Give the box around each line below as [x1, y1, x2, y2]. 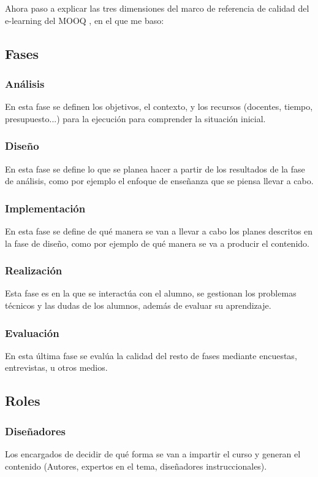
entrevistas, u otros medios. [5, 361, 108, 374]
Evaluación [5, 325, 59, 340]
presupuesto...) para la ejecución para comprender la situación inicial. [5, 112, 266, 125]
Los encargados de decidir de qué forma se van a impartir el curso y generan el [5, 448, 301, 460]
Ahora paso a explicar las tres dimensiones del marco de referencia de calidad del [5, 2, 309, 14]
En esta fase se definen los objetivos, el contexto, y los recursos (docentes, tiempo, [5, 100, 313, 113]
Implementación [5, 200, 86, 215]
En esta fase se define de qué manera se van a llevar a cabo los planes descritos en [5, 225, 313, 237]
